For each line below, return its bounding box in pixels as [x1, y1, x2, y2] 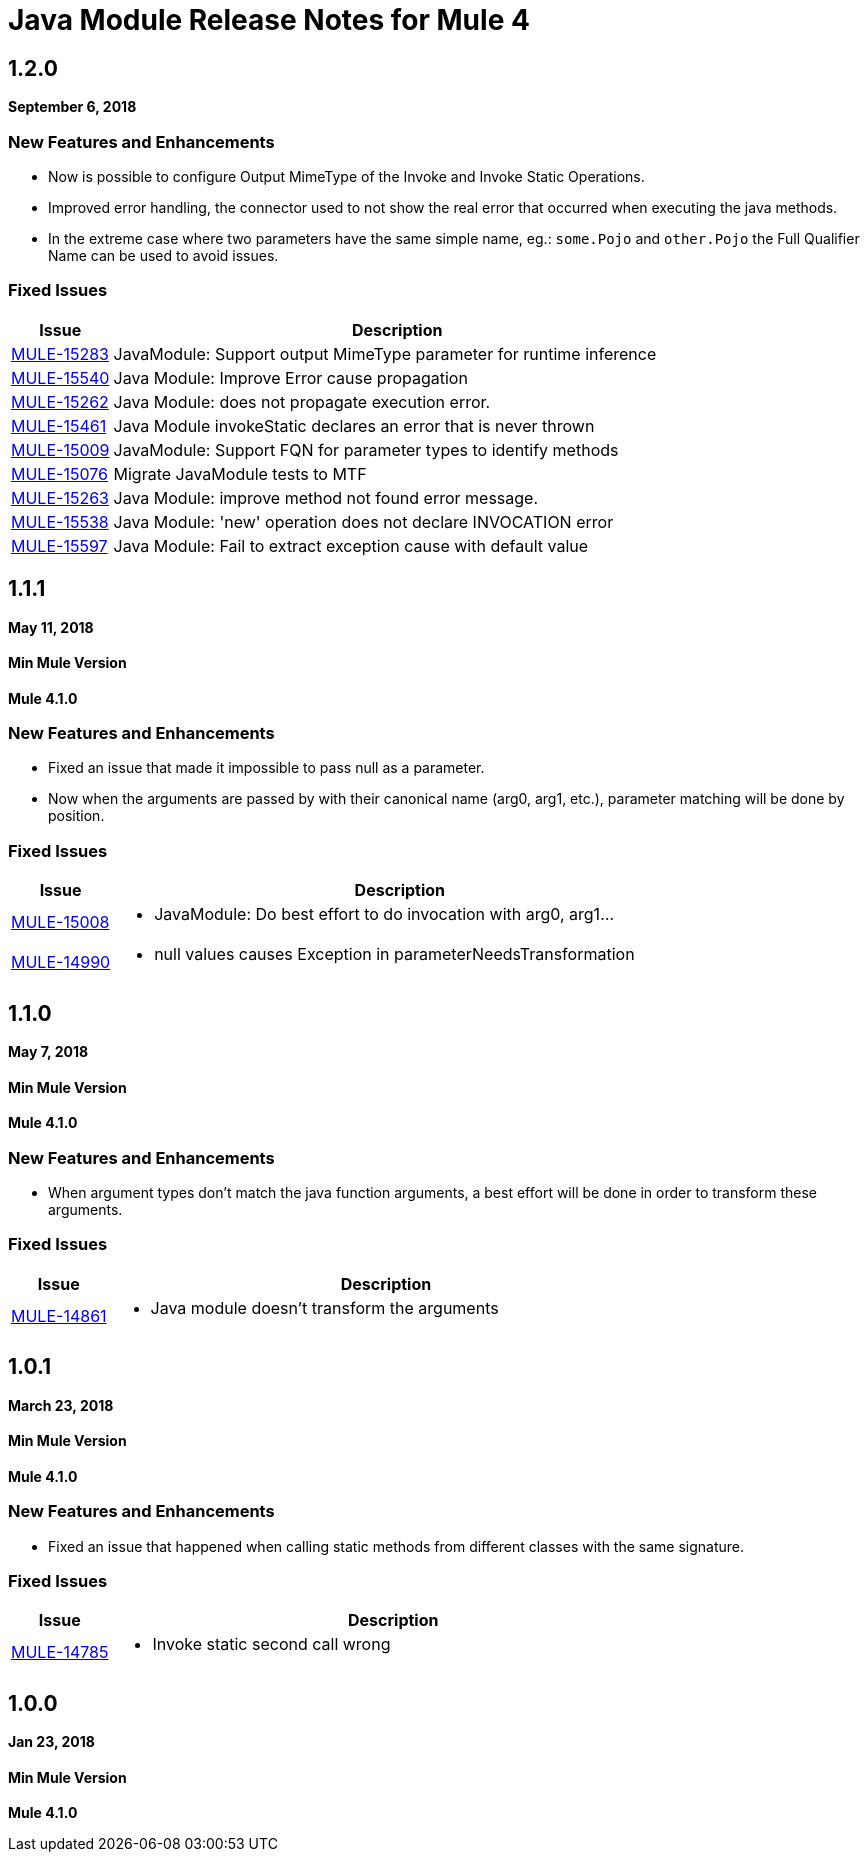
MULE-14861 [11, 1305, 107, 1326]
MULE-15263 [11, 487, 109, 508]
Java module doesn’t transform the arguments [150, 1297, 499, 1318]
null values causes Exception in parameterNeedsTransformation [154, 944, 635, 965]
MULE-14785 [11, 1642, 109, 1663]
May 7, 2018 [8, 1043, 89, 1061]
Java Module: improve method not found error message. [113, 487, 539, 508]
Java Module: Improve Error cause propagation [113, 367, 468, 388]
